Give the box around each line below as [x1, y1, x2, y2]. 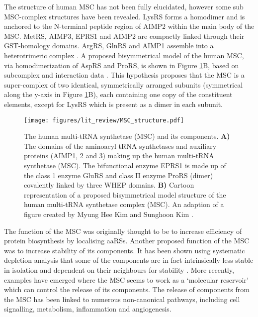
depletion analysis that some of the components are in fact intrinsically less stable [4, 255, 254, 265]
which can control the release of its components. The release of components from [4, 284, 250, 295]
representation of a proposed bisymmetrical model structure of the [24, 189, 226, 200]
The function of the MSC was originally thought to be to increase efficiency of [4, 225, 242, 236]
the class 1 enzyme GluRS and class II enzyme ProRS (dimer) [24, 170, 213, 180]
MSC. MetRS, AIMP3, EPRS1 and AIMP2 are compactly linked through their [4, 30, 245, 41]
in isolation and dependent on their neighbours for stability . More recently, [4, 264, 234, 275]
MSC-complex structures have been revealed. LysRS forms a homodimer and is [4, 11, 245, 21]
